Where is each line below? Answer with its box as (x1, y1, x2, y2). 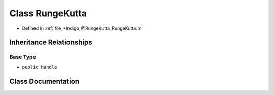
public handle (22, 64, 57, 70)
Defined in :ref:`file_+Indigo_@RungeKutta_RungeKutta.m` (22, 25, 143, 31)
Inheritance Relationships (9, 38, 92, 47)
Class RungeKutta (9, 8, 87, 19)
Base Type (9, 53, 36, 60)
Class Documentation (9, 77, 80, 85)
